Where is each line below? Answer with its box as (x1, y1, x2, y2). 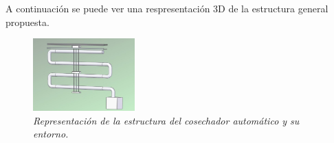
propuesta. (5, 14, 49, 29)
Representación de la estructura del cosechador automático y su (33, 113, 300, 127)
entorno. (33, 127, 69, 141)
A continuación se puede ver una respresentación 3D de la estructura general (5, 1, 329, 15)
